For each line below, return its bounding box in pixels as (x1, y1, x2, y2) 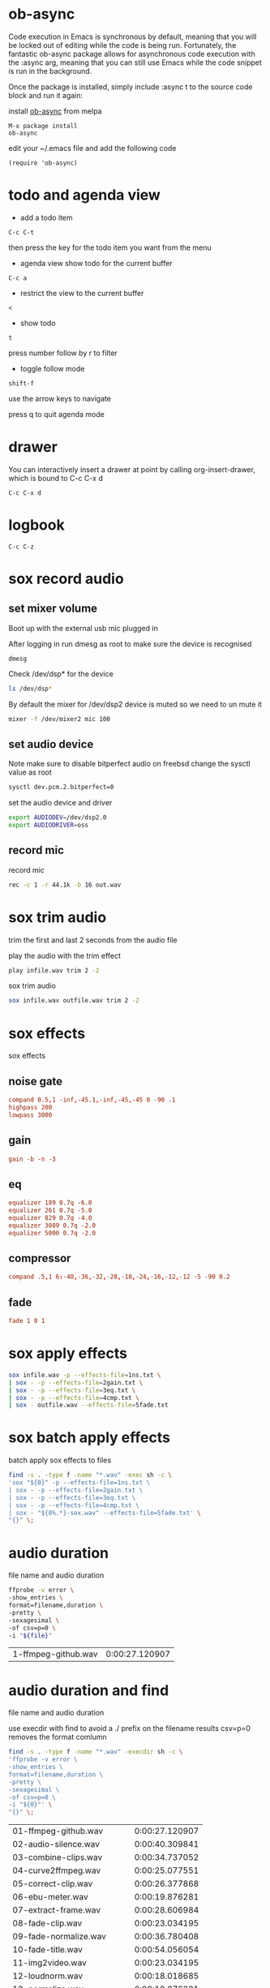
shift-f (8, 379, 35, 388)
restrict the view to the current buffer (19, 288, 144, 298)
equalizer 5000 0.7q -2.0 (8, 1229, 96, 1237)
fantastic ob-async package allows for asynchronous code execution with (8, 49, 255, 58)
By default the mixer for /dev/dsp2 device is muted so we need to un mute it (8, 699, 262, 709)
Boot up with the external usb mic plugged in (8, 623, 158, 633)
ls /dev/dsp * (8, 685, 53, 693)
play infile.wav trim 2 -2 (8, 966, 100, 974)
